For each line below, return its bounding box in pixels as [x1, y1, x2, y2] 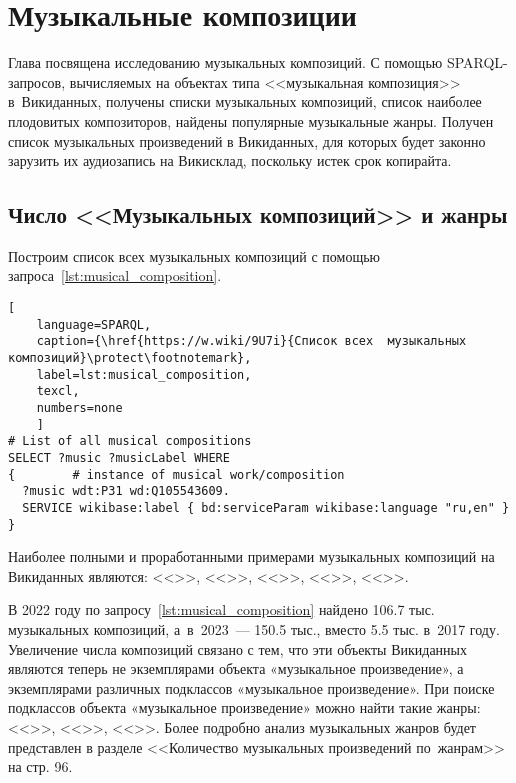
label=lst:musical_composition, [36, 367, 252, 382]
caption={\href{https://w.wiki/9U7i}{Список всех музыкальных [36, 334, 467, 349]
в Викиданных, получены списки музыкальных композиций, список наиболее [8, 91, 482, 112]
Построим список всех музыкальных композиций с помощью [8, 245, 381, 266]
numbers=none [36, 401, 123, 416]
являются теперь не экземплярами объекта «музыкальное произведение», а [8, 658, 464, 679]
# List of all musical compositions [8, 434, 252, 449]
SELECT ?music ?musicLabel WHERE [8, 450, 230, 465]
